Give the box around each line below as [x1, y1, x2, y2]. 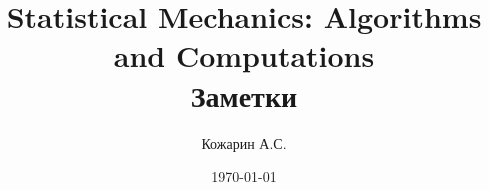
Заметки [190, 74, 298, 115]
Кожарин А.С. [201, 132, 287, 153]
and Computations [113, 35, 375, 76]
